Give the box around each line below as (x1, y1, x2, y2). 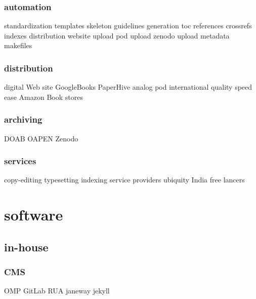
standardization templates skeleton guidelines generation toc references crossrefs (4, 20, 252, 31)
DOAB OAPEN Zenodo (4, 133, 78, 143)
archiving (4, 113, 42, 126)
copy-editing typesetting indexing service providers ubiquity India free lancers (4, 174, 245, 185)
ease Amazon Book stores (4, 91, 83, 102)
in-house (4, 239, 49, 254)
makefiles (4, 40, 32, 51)
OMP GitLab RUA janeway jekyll (4, 285, 110, 296)
